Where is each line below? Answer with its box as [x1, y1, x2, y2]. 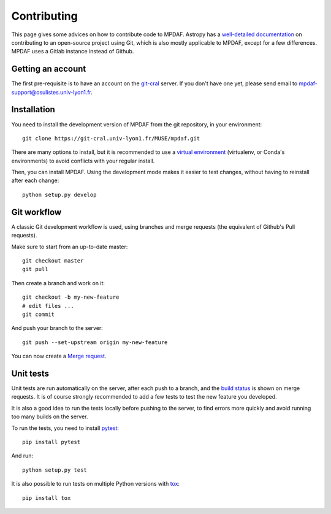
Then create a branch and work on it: [11, 279, 105, 286]
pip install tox [22, 494, 71, 501]
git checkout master [22, 257, 84, 264]
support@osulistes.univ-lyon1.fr [11, 88, 91, 96]
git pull [22, 266, 48, 273]
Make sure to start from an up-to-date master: [11, 243, 128, 250]
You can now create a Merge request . [11, 353, 107, 360]
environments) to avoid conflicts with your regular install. [11, 157, 155, 164]
